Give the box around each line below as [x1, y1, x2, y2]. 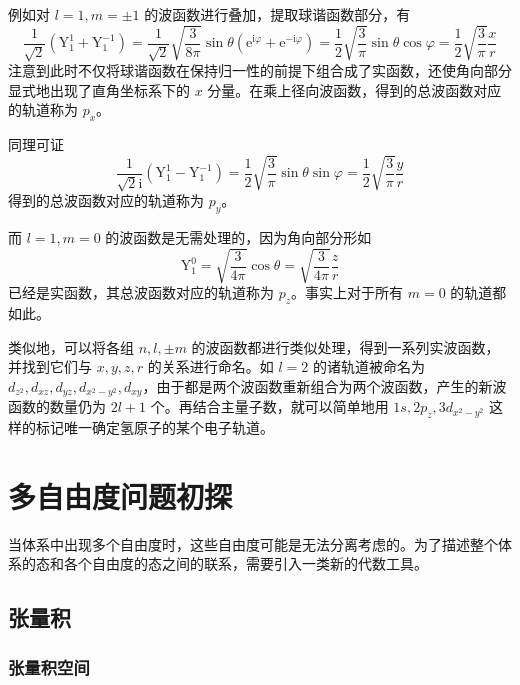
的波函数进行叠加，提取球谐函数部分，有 [144, 4, 411, 24]
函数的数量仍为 [8, 396, 106, 417]
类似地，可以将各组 [8, 336, 134, 357]
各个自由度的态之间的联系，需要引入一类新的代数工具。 [63, 553, 428, 574]
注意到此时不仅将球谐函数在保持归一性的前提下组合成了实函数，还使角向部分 [8, 60, 512, 81]
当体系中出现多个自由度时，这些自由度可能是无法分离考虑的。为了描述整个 [8, 533, 498, 554]
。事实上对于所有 [291, 282, 404, 303]
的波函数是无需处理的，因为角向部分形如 [105, 227, 372, 248]
